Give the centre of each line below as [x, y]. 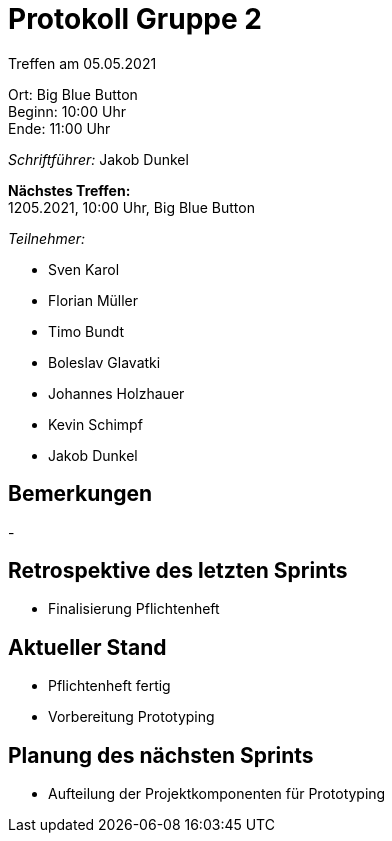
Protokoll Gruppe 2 [135, 19]
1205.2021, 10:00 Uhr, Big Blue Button [131, 207]
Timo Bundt [86, 331]
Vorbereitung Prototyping [131, 717]
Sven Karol [84, 269]
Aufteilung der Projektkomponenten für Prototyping [217, 794]
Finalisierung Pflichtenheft [134, 609]
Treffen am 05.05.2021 [82, 63]
